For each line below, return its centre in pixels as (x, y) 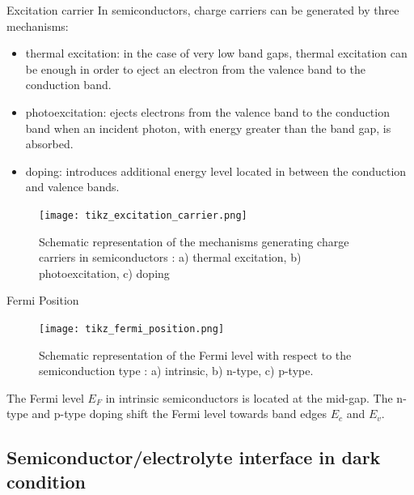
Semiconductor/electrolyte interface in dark (194, 457)
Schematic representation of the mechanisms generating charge (194, 241)
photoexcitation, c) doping (104, 273)
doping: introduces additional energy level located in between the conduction (216, 171)
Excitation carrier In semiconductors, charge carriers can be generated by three (203, 10)
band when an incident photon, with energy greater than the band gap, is (208, 128)
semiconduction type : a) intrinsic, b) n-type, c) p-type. (176, 371)
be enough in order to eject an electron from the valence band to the (195, 68)
